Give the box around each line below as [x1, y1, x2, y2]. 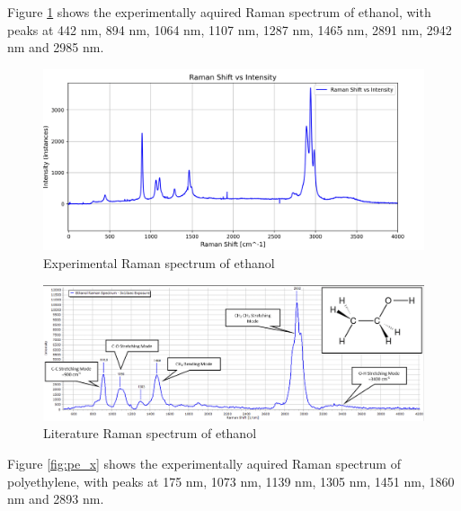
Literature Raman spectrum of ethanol [43, 424, 257, 443]
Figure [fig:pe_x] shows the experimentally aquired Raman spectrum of [7, 454, 401, 473]
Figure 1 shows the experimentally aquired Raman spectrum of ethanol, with [7, 3, 431, 21]
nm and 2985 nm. [7, 38, 104, 57]
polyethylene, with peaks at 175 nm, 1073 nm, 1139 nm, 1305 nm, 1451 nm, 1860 [7, 471, 455, 490]
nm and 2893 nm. [7, 489, 104, 508]
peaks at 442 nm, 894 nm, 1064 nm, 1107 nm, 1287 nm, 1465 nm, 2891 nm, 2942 [7, 20, 452, 39]
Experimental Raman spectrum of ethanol [43, 254, 275, 273]
